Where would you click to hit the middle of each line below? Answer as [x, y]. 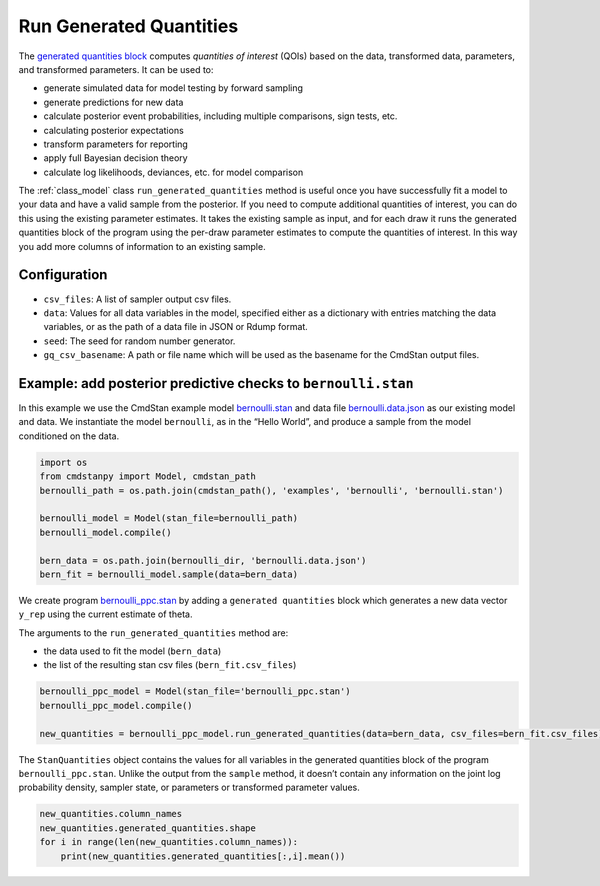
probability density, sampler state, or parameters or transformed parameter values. [189, 787]
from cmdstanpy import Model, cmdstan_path [148, 476]
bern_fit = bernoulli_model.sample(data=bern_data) [169, 574]
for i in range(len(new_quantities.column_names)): [169, 842]
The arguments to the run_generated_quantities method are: [153, 632]
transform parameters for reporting [116, 144]
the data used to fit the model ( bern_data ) [132, 651]
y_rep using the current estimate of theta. [105, 614]
